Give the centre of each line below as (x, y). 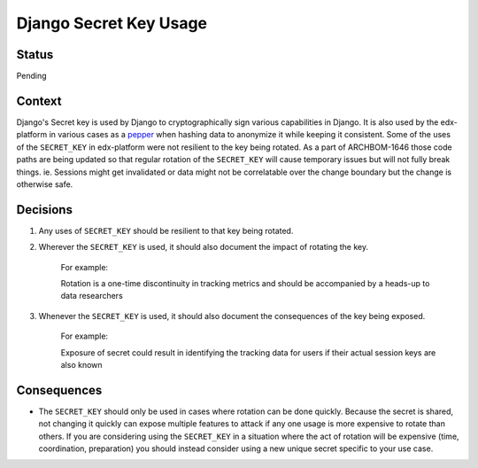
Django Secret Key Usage (112, 23)
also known (81, 364)
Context (39, 101)
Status (35, 55)
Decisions (44, 210)
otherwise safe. (45, 184)
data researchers (92, 296)
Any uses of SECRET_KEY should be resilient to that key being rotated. (166, 230)
